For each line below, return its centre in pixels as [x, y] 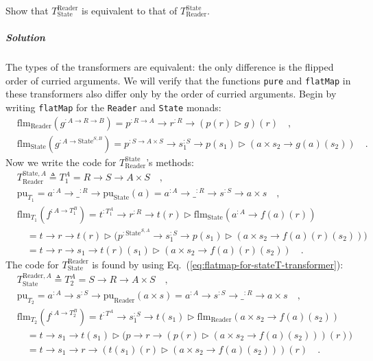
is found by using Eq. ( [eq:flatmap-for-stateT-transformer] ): [218, 264]
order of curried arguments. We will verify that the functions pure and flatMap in [178, 80]
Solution [25, 37]
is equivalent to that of [130, 10]
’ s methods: [170, 162]
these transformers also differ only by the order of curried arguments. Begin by [171, 94]
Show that [27, 10]
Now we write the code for [61, 162]
